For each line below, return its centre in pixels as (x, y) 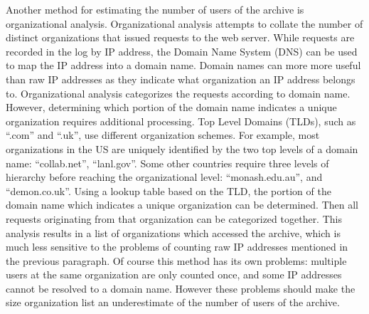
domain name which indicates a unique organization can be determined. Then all (182, 205)
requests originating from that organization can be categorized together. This (174, 218)
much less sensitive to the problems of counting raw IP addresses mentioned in (177, 247)
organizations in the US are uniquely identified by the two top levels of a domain (182, 148)
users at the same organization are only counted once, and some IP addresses (174, 274)
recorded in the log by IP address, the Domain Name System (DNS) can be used (182, 51)
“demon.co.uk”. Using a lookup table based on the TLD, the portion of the (169, 190)
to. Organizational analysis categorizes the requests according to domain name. (178, 93)
